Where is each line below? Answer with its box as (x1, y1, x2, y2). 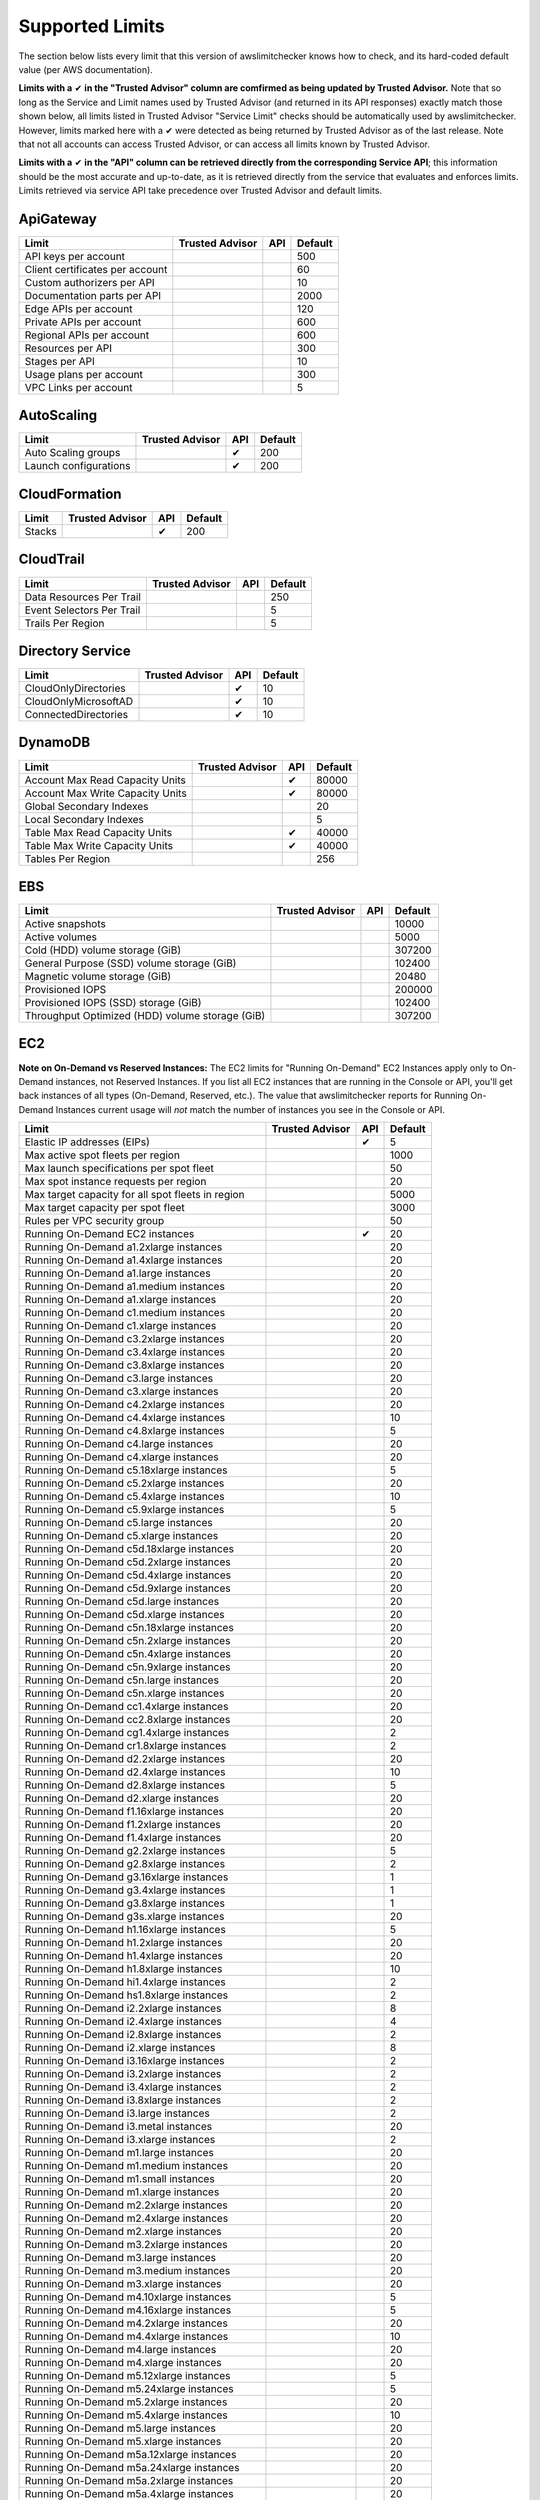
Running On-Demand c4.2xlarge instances (24, 1398, 225, 1412)
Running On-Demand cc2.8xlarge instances (24, 1713, 231, 1727)
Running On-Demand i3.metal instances (24, 2120, 213, 2134)
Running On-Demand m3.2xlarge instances (24, 2238, 229, 2252)
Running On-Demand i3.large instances (24, 2106, 210, 2120)
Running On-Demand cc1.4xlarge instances (24, 1700, 229, 1714)
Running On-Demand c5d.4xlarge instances (24, 1568, 232, 1582)
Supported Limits (18, 15, 165, 37)
